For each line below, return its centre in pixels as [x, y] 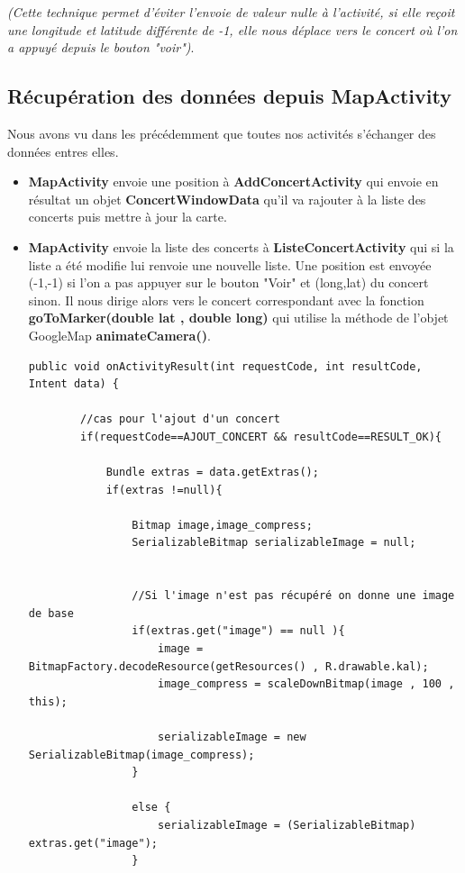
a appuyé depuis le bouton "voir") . [101, 47]
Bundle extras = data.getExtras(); [212, 473]
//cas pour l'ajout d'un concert [180, 419]
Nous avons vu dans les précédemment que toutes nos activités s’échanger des [222, 133]
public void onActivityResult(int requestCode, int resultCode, [225, 366]
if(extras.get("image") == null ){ [238, 631]
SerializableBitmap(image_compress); [141, 755]
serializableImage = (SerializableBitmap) [287, 825]
